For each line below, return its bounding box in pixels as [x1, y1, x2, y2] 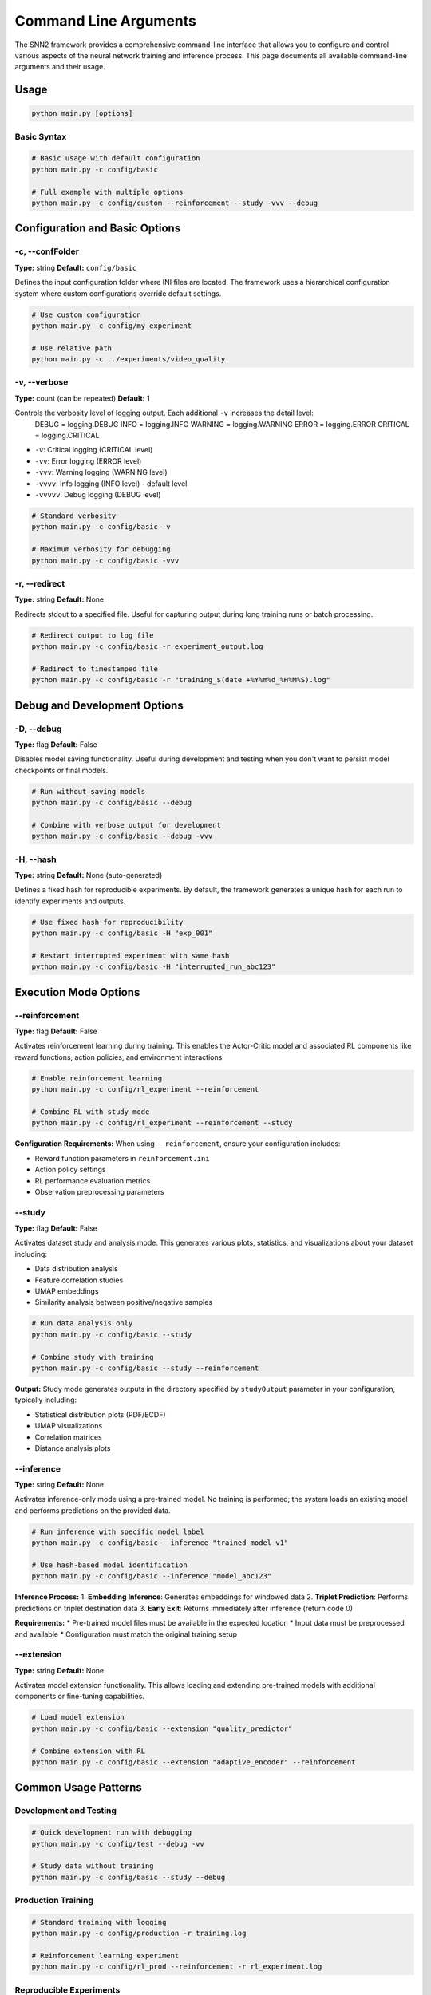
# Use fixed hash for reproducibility [31, 918, 184, 926]
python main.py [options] [31, 109, 133, 118]
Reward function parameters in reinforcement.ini [34, 1153, 211, 1163]
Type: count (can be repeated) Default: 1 [14, 393, 151, 403]
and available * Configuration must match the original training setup [14, 1629, 238, 1639]
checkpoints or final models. [14, 765, 109, 775]
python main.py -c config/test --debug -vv [31, 1839, 205, 1848]
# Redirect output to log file [31, 630, 155, 640]
